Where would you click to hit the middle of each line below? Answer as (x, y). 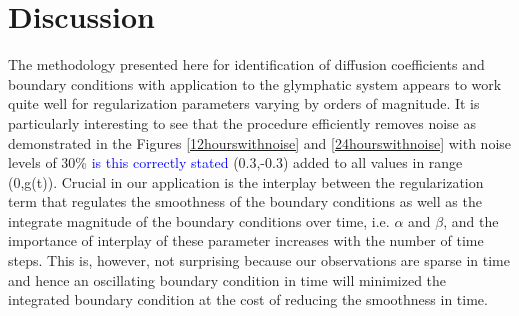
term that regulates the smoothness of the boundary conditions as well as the (245, 201)
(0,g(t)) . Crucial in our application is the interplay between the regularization (246, 181)
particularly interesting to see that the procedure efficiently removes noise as (242, 122)
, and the (471, 220)
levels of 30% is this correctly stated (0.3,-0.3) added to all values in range (235, 162)
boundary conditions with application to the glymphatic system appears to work (255, 83)
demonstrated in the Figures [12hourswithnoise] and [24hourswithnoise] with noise (260, 142)
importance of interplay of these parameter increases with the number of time (246, 240)
